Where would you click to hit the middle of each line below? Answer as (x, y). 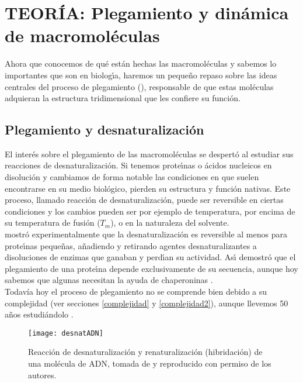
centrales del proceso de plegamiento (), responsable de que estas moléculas (139, 86)
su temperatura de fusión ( (53, 222)
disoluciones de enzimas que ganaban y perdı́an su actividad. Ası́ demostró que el (150, 257)
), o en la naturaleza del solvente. (170, 222)
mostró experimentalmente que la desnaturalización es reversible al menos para (146, 234)
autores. (42, 375)
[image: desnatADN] (66, 333)
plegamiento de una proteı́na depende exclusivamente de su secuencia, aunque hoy (151, 268)
